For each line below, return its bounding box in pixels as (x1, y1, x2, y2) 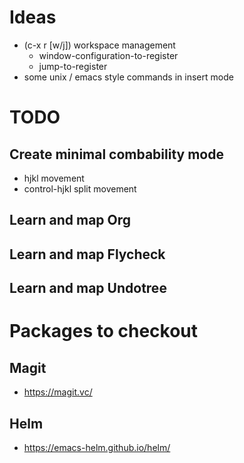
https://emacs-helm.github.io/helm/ (23, 441, 171, 453)
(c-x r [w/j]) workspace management (23, 39, 176, 51)
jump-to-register (38, 60, 108, 72)
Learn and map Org (9, 212, 132, 229)
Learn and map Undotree (9, 280, 167, 297)
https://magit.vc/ (23, 386, 93, 398)
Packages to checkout (9, 320, 199, 343)
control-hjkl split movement (23, 182, 137, 195)
